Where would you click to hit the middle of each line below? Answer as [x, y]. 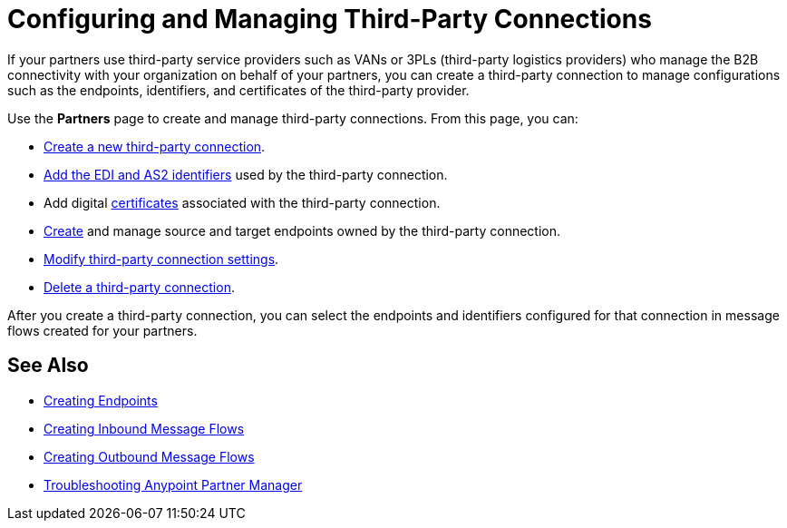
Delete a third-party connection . [139, 287]
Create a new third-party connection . [155, 146]
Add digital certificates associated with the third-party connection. [242, 202]
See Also [48, 366]
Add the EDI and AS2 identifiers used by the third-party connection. [246, 174]
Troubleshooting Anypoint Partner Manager [173, 484]
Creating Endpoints [101, 400]
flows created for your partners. [102, 330]
